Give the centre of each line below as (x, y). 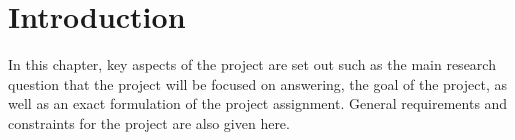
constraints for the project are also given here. (149, 122)
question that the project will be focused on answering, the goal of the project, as (257, 83)
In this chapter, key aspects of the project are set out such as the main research (252, 64)
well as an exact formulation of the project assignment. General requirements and (258, 103)
